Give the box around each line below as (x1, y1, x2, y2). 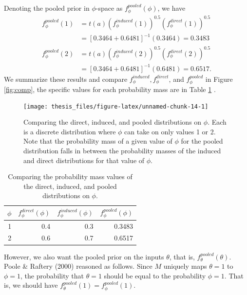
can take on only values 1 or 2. (124, 126, 216, 136)
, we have (157, 3, 186, 13)
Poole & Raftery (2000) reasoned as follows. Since (4, 261, 152, 271)
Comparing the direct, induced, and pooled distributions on (23, 117, 202, 127)
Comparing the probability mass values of (8, 171, 133, 182)
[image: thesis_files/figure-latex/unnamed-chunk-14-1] (23, 103, 209, 110)
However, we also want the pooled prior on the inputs (4, 251, 164, 261)
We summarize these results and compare (4, 74, 128, 84)
